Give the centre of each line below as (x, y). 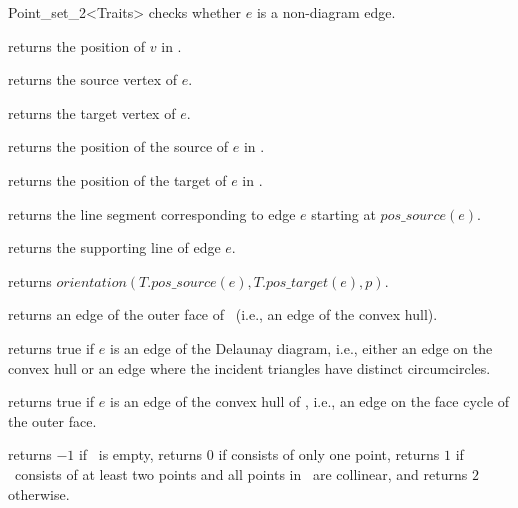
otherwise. (39, 493)
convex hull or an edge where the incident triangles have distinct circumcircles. (249, 367)
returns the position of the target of (117, 179)
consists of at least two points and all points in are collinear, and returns (241, 473)
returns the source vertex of (93, 79)
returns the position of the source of (118, 146)
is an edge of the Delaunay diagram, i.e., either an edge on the (301, 347)
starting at (343, 213)
